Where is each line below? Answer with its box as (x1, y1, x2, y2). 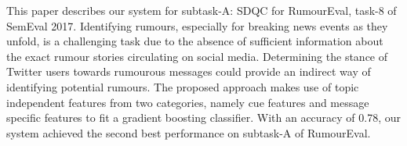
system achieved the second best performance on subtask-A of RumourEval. (6, 124, 371, 141)
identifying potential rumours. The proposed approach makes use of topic (6, 78, 359, 94)
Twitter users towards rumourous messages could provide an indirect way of (6, 63, 371, 80)
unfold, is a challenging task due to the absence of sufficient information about (6, 33, 383, 49)
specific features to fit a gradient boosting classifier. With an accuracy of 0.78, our (6, 109, 402, 126)
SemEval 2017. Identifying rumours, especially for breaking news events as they (6, 17, 388, 34)
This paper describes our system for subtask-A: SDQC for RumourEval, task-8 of (6, 2, 397, 18)
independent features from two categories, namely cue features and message (6, 94, 369, 110)
